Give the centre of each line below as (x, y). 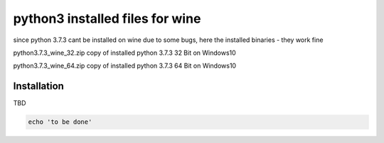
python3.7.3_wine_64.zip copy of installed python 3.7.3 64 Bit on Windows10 (125, 66)
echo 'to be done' (60, 122)
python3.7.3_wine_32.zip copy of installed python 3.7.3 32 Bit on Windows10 (124, 53)
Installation (38, 86)
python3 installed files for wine (107, 18)
